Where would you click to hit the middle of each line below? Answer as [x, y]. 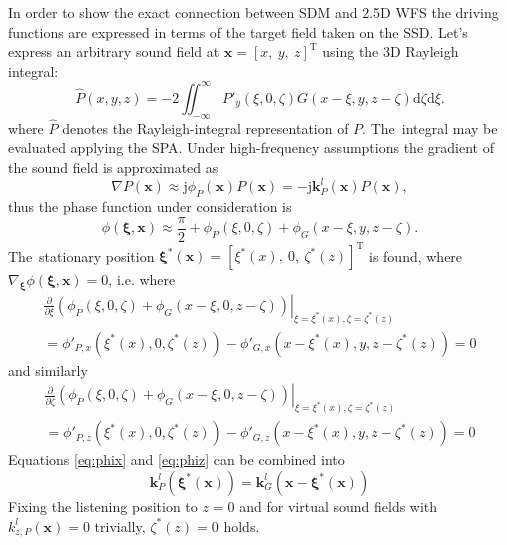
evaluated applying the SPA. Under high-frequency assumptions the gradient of [251, 147]
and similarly [48, 369]
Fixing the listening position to [103, 505]
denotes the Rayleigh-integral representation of [205, 127]
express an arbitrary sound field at [114, 51]
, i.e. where [142, 279]
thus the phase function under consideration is [150, 205]
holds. [241, 525]
